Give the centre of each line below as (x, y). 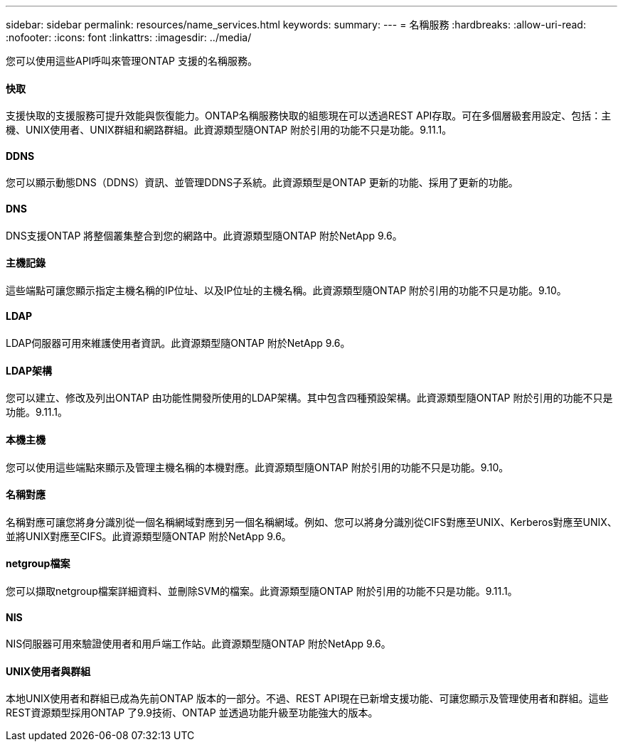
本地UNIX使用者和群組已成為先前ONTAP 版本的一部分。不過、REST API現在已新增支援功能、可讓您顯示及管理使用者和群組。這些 (307, 699)
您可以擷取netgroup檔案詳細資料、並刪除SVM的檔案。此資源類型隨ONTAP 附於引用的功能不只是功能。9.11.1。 (262, 591)
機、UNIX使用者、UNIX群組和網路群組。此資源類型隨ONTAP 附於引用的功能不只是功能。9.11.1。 (229, 130)
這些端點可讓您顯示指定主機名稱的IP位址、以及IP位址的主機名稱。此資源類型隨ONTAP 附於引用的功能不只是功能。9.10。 (286, 290)
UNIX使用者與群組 (48, 671)
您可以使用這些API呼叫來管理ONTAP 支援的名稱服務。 (132, 61)
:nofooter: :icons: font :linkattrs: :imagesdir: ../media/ (129, 37)
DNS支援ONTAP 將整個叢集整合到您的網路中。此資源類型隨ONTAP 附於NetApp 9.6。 (204, 235)
